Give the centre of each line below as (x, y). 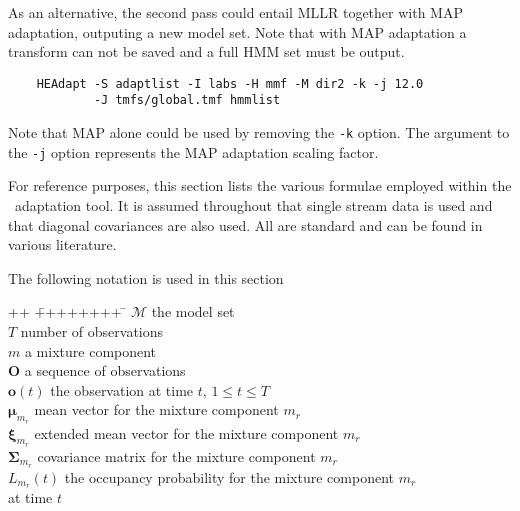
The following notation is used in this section (146, 277)
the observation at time (122, 389)
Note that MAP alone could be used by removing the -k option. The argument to (259, 132)
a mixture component (90, 350)
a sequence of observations (105, 370)
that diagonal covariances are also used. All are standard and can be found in (245, 224)
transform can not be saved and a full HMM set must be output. (206, 51)
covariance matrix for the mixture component (176, 455)
